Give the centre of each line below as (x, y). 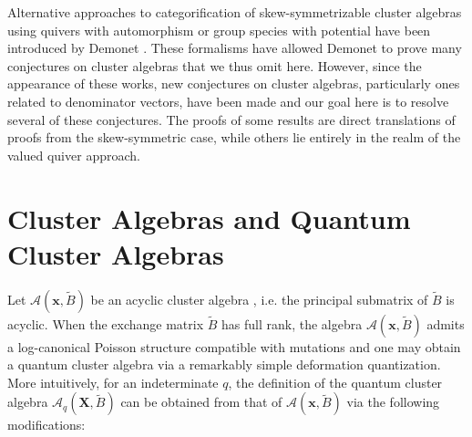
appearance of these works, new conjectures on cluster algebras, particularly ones (234, 83)
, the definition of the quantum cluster (335, 382)
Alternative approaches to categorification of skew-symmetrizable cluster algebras (235, 12)
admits (446, 323)
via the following (393, 402)
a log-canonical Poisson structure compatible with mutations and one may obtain (234, 346)
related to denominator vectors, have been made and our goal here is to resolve (228, 101)
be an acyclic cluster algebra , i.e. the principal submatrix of (259, 299)
